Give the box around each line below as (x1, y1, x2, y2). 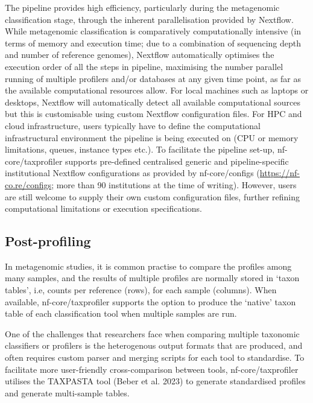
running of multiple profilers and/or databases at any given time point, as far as (5, 72, 302, 84)
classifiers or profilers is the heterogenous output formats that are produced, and (5, 339, 303, 352)
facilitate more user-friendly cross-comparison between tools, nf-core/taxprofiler (5, 363, 299, 375)
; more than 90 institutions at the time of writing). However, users (51, 178, 297, 191)
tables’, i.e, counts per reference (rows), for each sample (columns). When (5, 284, 277, 296)
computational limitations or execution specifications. (5, 202, 202, 215)
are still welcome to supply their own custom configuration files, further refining (5, 190, 300, 203)
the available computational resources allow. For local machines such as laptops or (5, 84, 309, 97)
